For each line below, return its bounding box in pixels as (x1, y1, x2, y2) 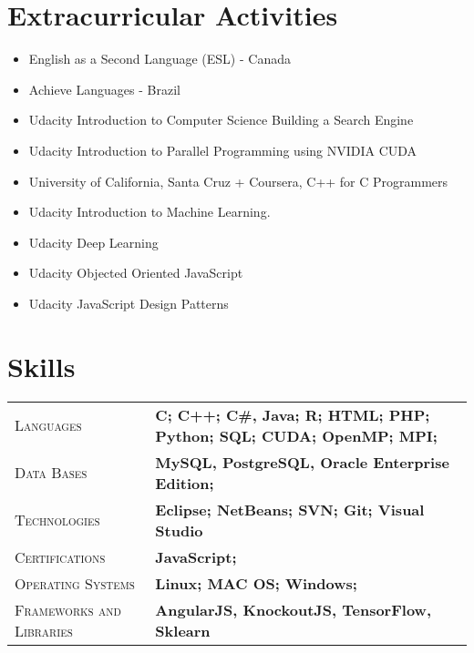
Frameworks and (15, 598, 121, 620)
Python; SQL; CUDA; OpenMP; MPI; (155, 424, 438, 446)
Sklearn (155, 619, 211, 641)
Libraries (15, 619, 73, 641)
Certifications (15, 546, 106, 567)
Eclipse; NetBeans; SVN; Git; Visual (155, 498, 425, 520)
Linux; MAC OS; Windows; (155, 572, 357, 594)
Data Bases (15, 462, 88, 484)
